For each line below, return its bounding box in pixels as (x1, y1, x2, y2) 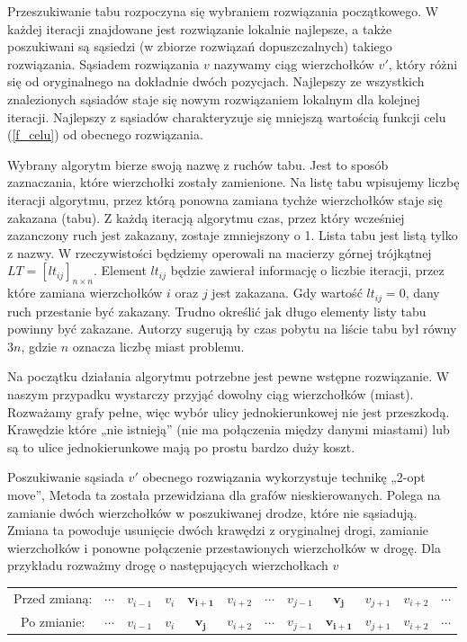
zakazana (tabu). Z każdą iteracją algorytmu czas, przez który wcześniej (7, 208, 405, 227)
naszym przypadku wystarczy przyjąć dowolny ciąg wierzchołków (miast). (7, 384, 414, 403)
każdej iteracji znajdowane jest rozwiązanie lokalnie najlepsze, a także (7, 19, 392, 38)
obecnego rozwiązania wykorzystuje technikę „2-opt (142, 468, 426, 486)
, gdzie (21, 336, 58, 355)
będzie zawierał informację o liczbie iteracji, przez (170, 261, 445, 280)
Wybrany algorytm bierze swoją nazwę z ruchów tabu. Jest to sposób (7, 155, 389, 174)
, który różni (388, 54, 458, 73)
